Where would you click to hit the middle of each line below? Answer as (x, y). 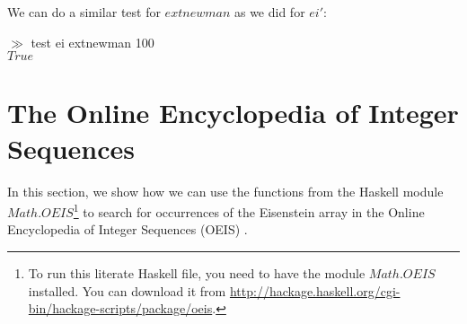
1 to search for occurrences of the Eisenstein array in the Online (249, 210)
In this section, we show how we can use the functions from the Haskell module (225, 191)
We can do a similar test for (84, 12)
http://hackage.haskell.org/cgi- (315, 290)
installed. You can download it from (127, 290)
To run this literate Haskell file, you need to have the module (197, 272)
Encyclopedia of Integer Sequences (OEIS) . (128, 229)
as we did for (269, 12)
